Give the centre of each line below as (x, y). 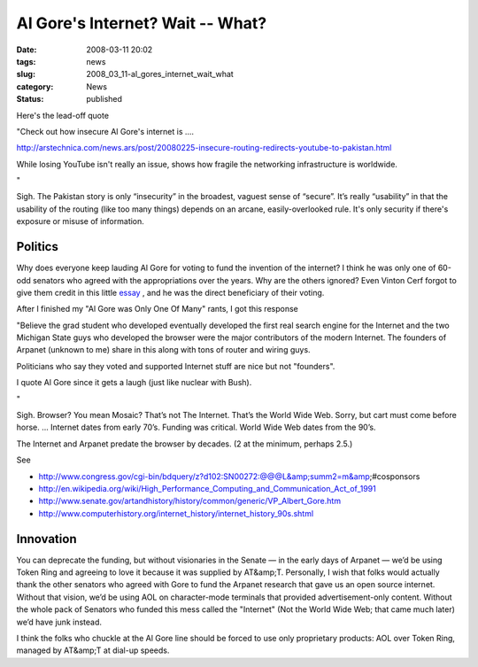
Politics (38, 247)
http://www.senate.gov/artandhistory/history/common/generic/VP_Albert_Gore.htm (189, 501)
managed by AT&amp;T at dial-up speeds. (93, 650)
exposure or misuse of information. (81, 221)
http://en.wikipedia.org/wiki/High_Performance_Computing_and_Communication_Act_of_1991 (207, 489)
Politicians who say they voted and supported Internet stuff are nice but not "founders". (176, 366)
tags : (26, 61)
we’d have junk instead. (59, 622)
